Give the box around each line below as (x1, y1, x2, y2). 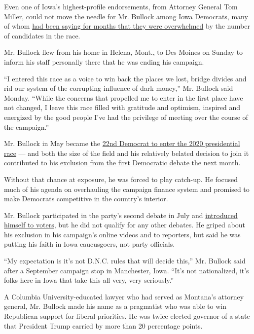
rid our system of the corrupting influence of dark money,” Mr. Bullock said (4, 83, 233, 93)
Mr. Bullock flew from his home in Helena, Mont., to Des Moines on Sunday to (4, 47, 243, 57)
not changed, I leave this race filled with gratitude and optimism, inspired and (4, 102, 241, 112)
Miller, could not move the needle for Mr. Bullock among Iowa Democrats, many (4, 11, 248, 21)
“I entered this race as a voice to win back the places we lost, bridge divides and (4, 73, 247, 83)
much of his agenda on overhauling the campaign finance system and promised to (4, 184, 250, 194)
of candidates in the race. (4, 30, 80, 40)
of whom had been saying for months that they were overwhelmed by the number (4, 21, 250, 31)
